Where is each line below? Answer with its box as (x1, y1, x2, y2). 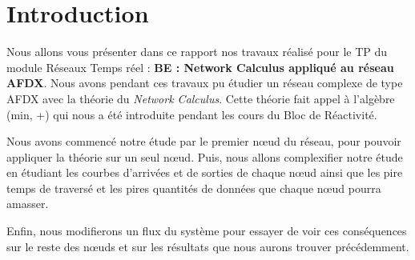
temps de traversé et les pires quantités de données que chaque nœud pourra (6, 179, 381, 196)
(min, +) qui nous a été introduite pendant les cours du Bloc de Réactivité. (6, 106, 377, 122)
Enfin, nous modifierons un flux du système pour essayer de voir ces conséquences (6, 222, 407, 239)
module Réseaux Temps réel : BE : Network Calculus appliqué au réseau (6, 58, 394, 75)
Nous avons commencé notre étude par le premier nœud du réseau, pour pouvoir (6, 133, 401, 150)
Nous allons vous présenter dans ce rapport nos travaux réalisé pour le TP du (6, 43, 388, 60)
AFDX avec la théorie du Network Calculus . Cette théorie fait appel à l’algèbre (6, 90, 395, 106)
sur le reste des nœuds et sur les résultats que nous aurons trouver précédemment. (6, 238, 409, 254)
